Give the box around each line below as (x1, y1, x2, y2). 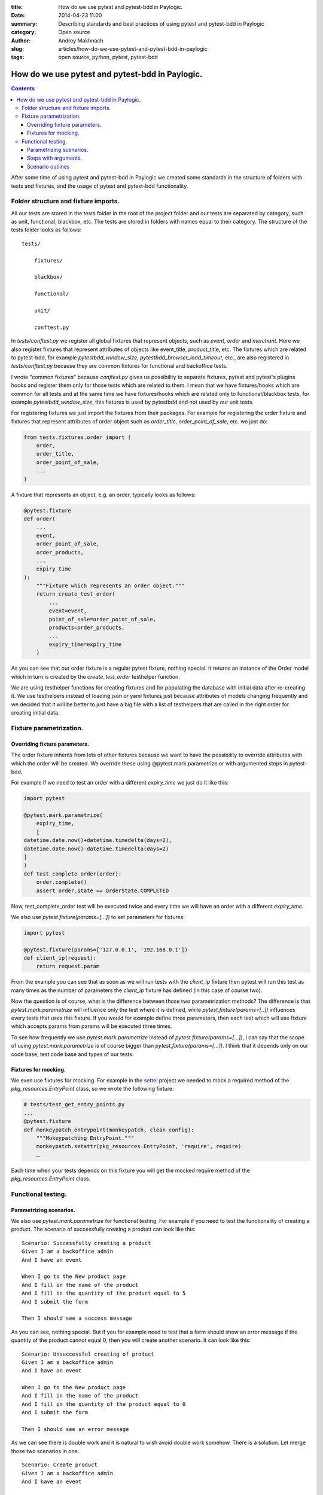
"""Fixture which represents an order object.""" (36, 582, 185, 589)
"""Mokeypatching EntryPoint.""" (36, 1134, 135, 1142)
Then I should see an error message (22, 1426, 129, 1433)
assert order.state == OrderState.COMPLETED (36, 887, 169, 894)
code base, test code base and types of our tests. (11, 1050, 134, 1058)
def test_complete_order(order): (23, 870, 122, 877)
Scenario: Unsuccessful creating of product (22, 1350, 155, 1357)
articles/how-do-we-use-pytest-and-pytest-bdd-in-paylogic (58, 45, 208, 52)
